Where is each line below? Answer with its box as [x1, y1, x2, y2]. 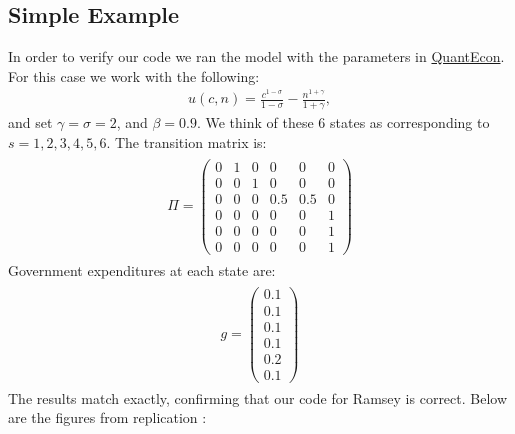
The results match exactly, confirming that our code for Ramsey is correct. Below [8, 387, 508, 408]
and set [8, 112, 53, 133]
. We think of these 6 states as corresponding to [196, 112, 490, 133]
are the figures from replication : [8, 407, 207, 428]
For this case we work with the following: [8, 65, 260, 86]
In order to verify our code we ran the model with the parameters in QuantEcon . [8, 46, 505, 67]
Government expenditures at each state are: [8, 259, 276, 280]
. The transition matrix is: [106, 131, 267, 152]
